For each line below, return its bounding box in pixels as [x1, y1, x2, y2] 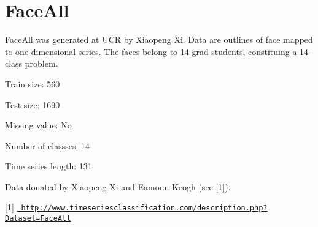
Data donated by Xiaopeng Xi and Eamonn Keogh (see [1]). [5, 180, 231, 193]
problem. [25, 57, 58, 70]
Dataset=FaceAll [5, 214, 71, 223]
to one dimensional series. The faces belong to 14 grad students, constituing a [5, 45, 297, 58]
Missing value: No [5, 119, 72, 132]
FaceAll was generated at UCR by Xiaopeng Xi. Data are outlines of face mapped [5, 33, 313, 46]
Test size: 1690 [5, 98, 60, 111]
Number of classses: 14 [5, 139, 90, 152]
